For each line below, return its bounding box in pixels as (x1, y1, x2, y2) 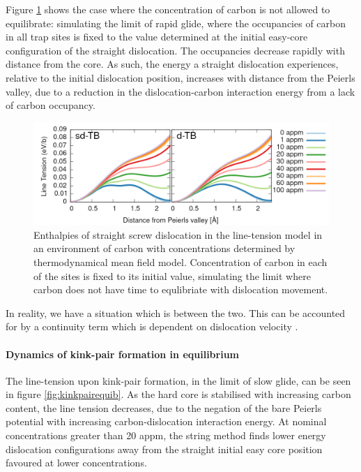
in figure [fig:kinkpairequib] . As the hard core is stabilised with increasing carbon (6, 387, 351, 401)
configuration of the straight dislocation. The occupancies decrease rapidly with (6, 43, 345, 57)
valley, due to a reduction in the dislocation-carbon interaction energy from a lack (6, 84, 355, 98)
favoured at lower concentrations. (6, 455, 147, 470)
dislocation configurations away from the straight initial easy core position (6, 441, 323, 456)
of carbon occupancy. (6, 98, 95, 112)
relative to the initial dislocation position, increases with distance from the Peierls (6, 70, 355, 84)
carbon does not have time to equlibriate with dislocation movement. (33, 282, 328, 297)
